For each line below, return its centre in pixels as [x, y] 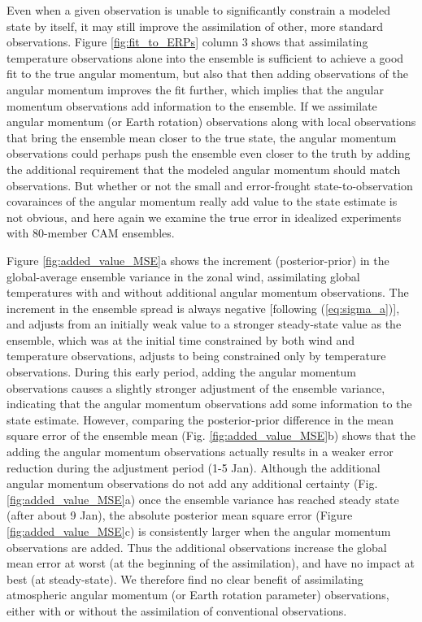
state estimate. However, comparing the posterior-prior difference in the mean [200, 419]
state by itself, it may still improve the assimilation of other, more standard [195, 26]
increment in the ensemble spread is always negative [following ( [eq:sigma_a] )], [203, 308]
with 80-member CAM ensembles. [91, 233]
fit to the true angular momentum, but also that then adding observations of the [207, 74]
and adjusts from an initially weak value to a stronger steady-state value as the [204, 324]
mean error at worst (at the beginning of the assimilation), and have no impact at [211, 563]
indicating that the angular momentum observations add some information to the [209, 404]
